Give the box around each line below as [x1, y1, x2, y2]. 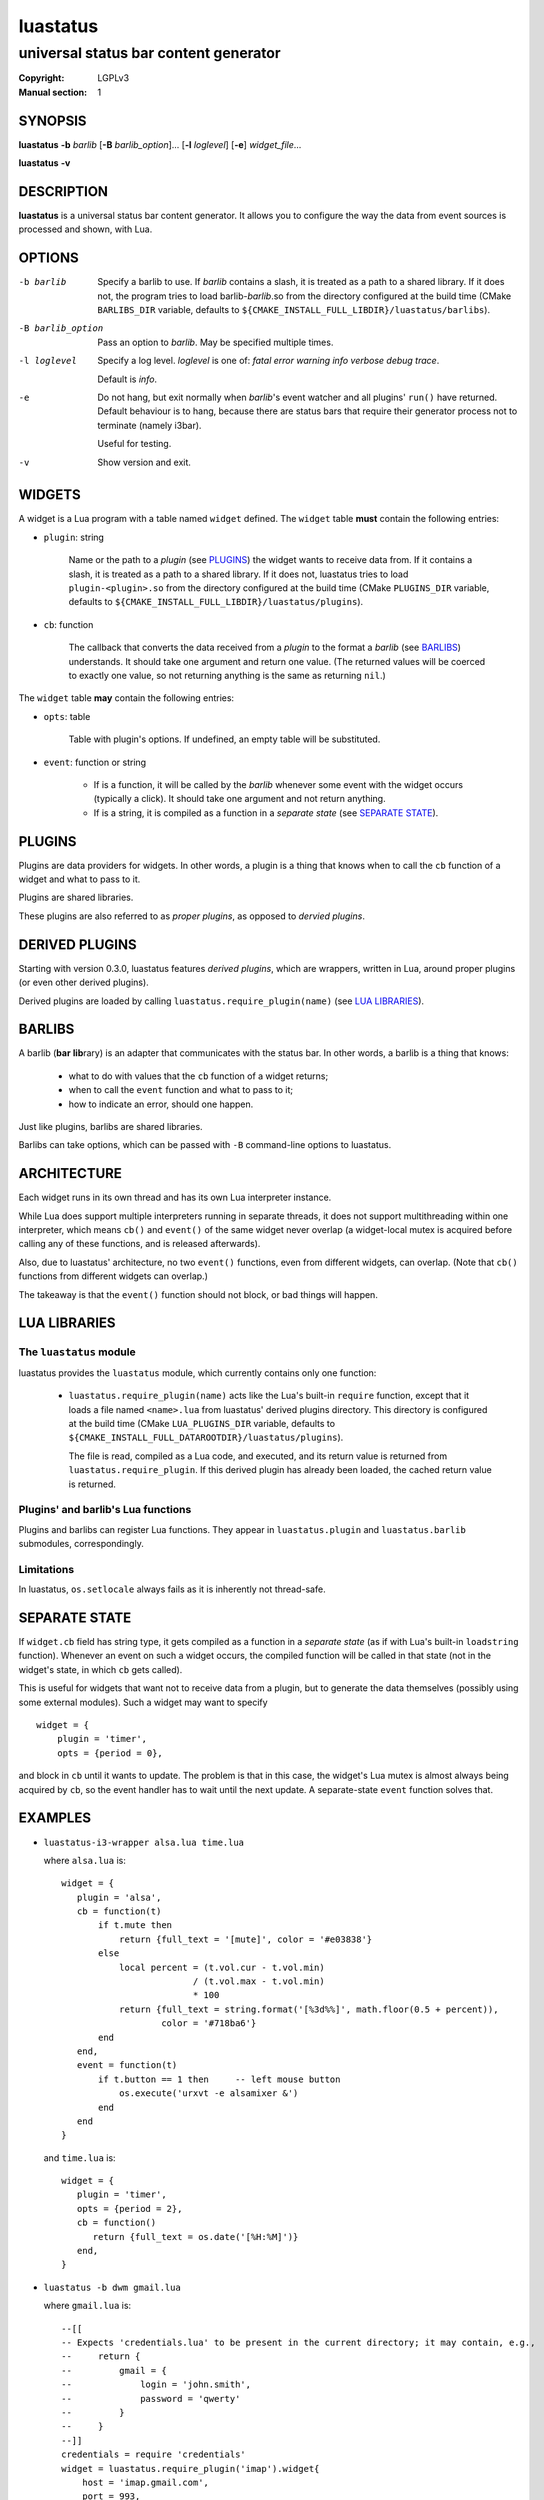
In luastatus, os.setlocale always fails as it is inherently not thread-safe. [18, 1583, 326, 1595]
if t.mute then [98, 1920, 173, 1931]
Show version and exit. [97, 456, 192, 468]
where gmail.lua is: [43, 2300, 132, 2312]
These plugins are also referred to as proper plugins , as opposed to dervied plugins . [18, 910, 365, 922]
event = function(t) [76, 2060, 178, 2071]
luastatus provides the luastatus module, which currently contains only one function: [18, 1366, 377, 1379]
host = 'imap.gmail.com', [81, 2476, 210, 2488]
